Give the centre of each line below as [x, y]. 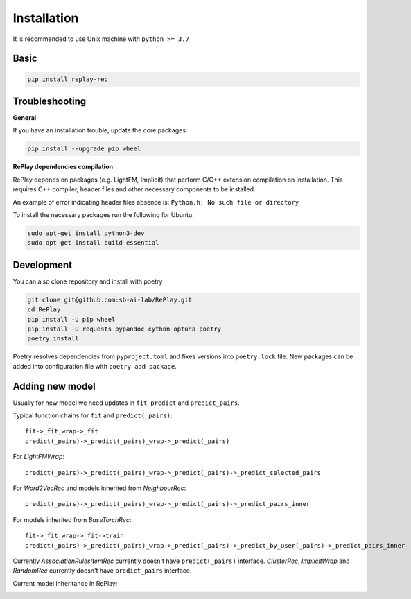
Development [43, 264]
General [25, 118]
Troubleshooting [50, 101]
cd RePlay [44, 310]
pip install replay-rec [68, 79]
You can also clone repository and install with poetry [88, 281]
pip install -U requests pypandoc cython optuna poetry [124, 329]
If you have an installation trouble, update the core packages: [100, 130]
